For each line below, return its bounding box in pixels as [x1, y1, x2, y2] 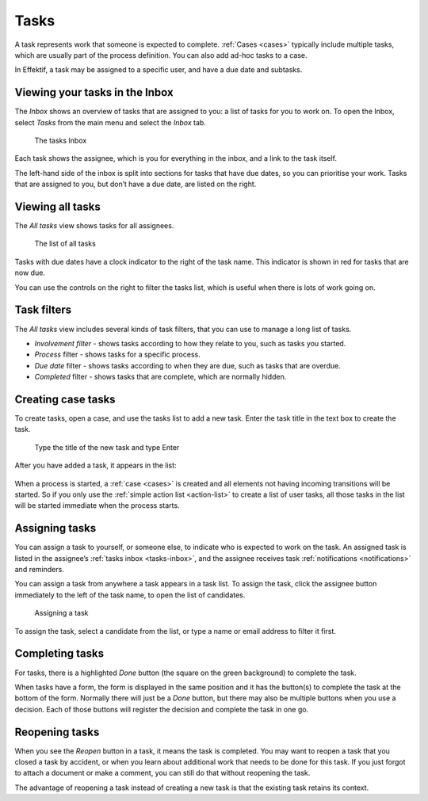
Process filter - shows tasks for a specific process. [34, 349, 201, 360]
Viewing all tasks [14, 200, 101, 213]
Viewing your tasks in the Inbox [14, 86, 174, 99]
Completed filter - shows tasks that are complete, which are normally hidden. [34, 372, 287, 382]
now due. [14, 268, 45, 277]
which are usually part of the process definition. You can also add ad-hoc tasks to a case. [14, 50, 308, 59]
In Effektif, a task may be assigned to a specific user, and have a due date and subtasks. [14, 65, 303, 74]
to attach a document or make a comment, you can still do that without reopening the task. [14, 769, 311, 778]
